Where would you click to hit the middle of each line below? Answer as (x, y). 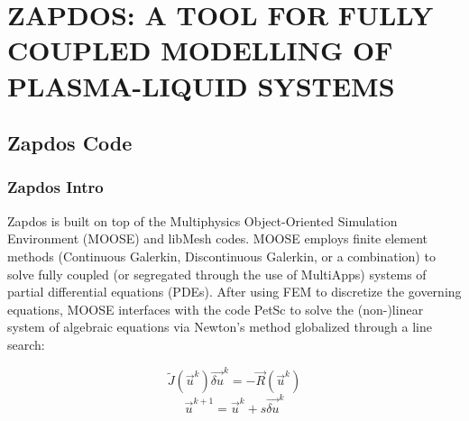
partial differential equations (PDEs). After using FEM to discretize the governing (234, 292)
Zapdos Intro (55, 187)
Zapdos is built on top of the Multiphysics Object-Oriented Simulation (202, 220)
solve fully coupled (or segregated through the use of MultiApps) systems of (217, 274)
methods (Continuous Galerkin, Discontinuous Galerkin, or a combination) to (221, 256)
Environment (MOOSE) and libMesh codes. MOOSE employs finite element (218, 238)
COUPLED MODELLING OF (200, 50)
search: (26, 344)
